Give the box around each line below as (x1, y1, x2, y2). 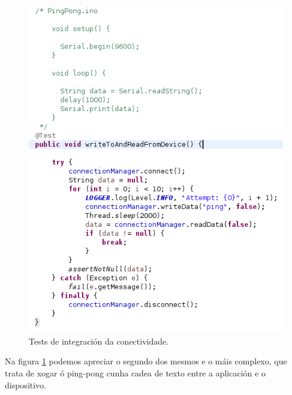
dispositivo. (5, 378, 47, 391)
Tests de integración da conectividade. (29, 334, 169, 347)
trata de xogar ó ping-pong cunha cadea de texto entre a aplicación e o (5, 366, 266, 379)
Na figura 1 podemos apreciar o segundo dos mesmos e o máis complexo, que (5, 355, 287, 367)
